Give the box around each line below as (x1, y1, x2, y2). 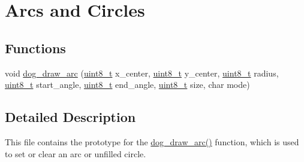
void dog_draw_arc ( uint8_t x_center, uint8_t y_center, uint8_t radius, (5, 66, 279, 79)
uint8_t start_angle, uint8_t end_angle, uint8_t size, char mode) (5, 78, 250, 91)
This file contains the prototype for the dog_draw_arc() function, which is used (5, 135, 299, 148)
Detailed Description (5, 108, 136, 126)
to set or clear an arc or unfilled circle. (5, 147, 146, 160)
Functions (5, 38, 66, 57)
